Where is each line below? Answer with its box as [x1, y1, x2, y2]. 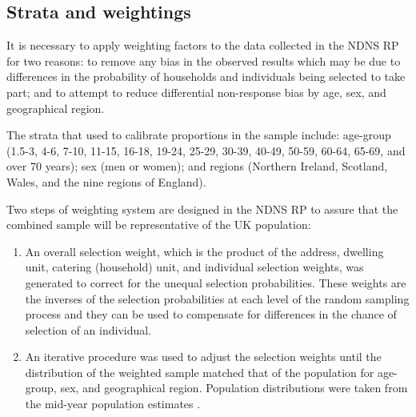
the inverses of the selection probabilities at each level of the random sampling [25, 290, 410, 307]
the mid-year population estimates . [25, 395, 201, 412]
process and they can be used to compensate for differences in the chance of [25, 306, 397, 323]
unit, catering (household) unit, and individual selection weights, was [25, 259, 364, 275]
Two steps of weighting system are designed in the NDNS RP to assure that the [6, 200, 398, 217]
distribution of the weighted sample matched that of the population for [25, 363, 374, 380]
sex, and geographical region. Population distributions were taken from [60, 379, 408, 396]
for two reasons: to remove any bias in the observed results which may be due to [6, 52, 401, 69]
